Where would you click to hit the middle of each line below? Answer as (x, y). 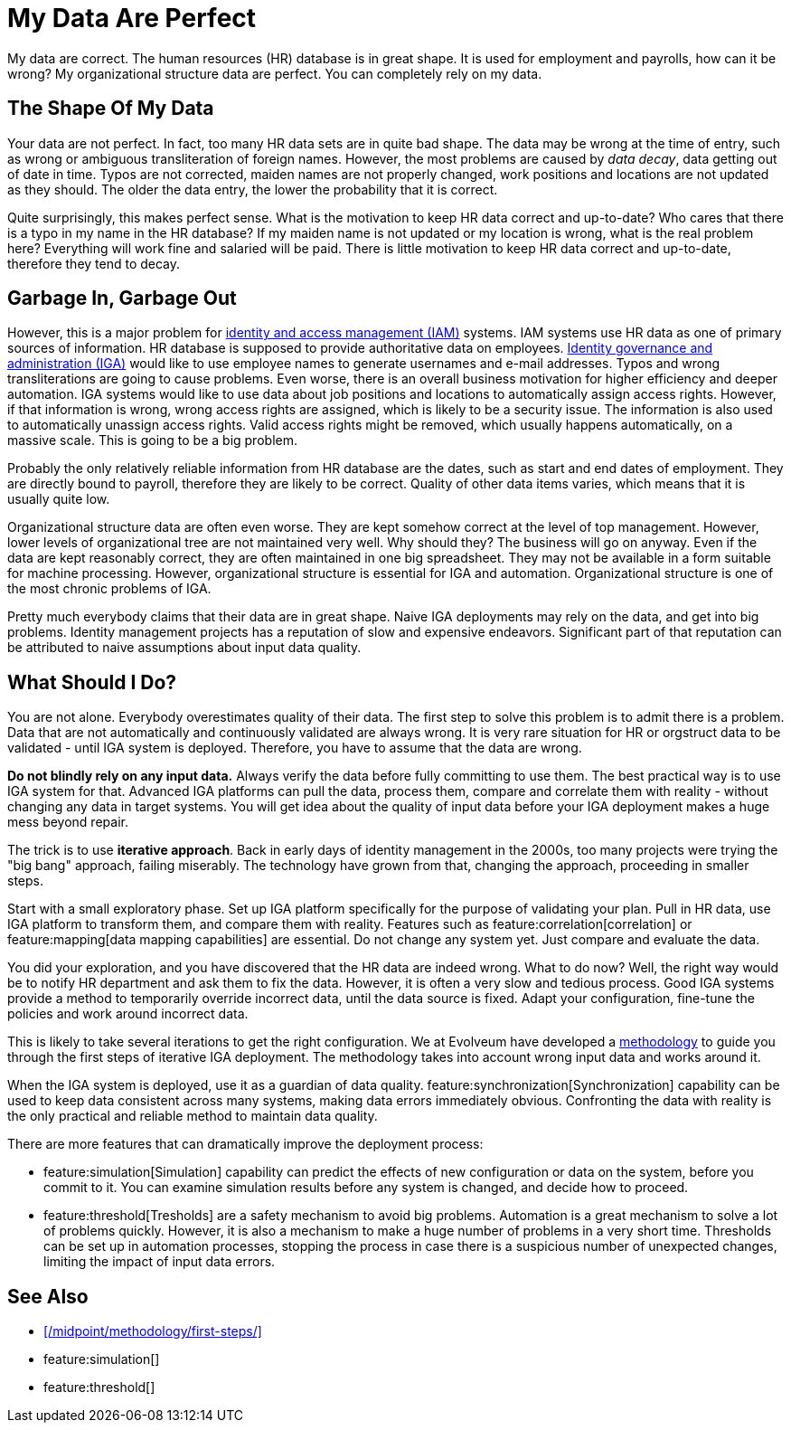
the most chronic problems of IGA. (109, 589)
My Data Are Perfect (132, 18)
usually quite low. (59, 499)
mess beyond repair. (68, 822)
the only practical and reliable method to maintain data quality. (193, 1116)
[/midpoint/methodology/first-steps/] (153, 1331)
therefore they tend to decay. (94, 263)
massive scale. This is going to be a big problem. (152, 440)
